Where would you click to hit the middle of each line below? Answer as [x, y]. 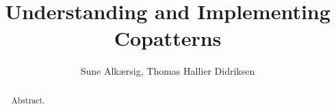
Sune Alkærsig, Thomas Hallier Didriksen [168, 71]
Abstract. [28, 100]
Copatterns [168, 38]
